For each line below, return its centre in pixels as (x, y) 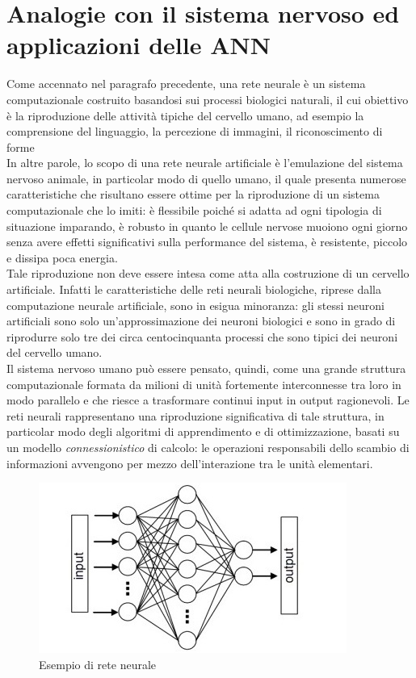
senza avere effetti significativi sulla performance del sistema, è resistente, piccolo (207, 242)
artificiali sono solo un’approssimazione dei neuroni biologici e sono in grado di (201, 321)
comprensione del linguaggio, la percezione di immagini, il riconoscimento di (195, 131)
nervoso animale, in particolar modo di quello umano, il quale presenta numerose (206, 178)
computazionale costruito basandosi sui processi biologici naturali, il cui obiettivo (208, 99)
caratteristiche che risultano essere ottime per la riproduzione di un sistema (193, 194)
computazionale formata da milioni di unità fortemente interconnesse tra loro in (204, 384)
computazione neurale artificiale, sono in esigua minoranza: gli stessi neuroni (195, 305)
